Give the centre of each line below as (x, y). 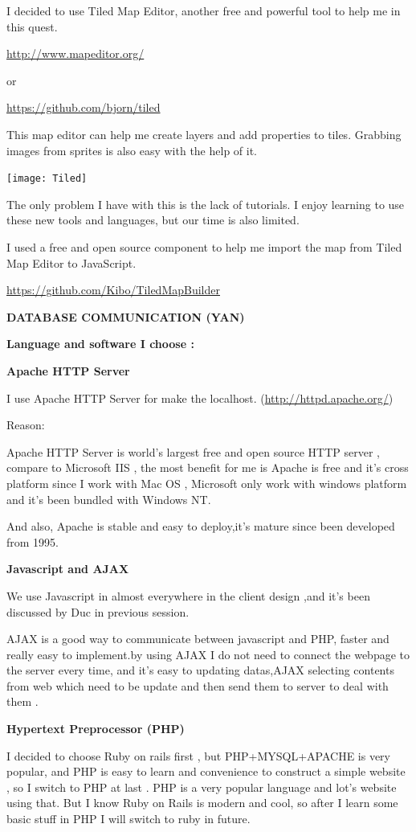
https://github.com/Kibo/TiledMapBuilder (113, 290)
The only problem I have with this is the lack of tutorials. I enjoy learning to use (206, 204)
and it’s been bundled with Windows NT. (109, 499)
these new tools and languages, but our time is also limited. (153, 220)
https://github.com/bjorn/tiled (84, 107)
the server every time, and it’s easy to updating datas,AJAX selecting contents (200, 670)
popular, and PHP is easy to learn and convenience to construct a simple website (206, 771)
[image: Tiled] (47, 179)
